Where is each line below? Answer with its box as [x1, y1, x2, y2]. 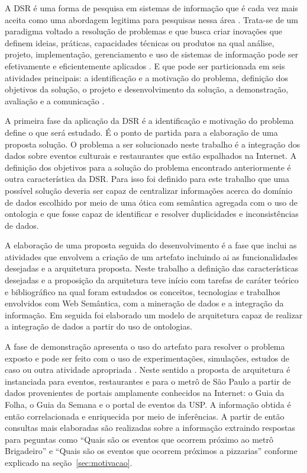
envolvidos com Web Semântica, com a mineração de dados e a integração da [5, 297, 284, 309]
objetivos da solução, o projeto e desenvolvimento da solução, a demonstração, [5, 83, 289, 95]
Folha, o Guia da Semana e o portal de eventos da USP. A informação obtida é [5, 398, 291, 410]
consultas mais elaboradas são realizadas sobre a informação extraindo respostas [5, 421, 295, 434]
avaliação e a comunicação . [5, 94, 105, 107]
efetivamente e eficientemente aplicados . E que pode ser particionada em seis [5, 59, 285, 72]
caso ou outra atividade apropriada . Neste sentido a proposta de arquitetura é [5, 363, 290, 376]
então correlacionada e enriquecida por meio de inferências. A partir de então [5, 410, 285, 422]
